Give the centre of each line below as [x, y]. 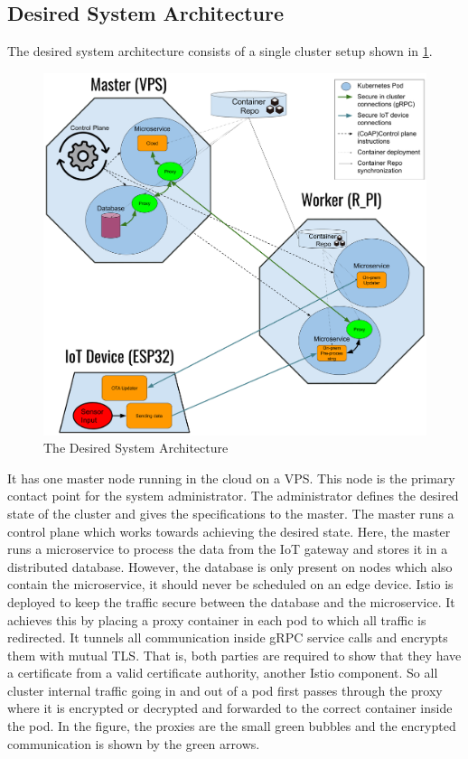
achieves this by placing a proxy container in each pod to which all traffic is [217, 619]
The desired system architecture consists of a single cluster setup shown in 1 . [220, 51]
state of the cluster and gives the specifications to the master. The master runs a [231, 513]
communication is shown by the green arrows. [134, 743]
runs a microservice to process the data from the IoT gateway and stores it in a [228, 549]
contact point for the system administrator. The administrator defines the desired [233, 496]
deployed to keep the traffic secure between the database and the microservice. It [231, 601]
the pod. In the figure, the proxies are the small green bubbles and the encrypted [232, 726]
